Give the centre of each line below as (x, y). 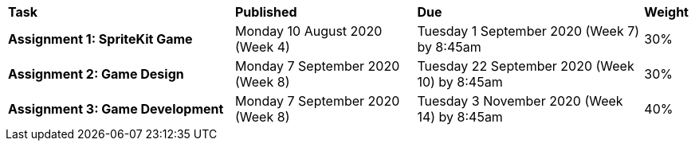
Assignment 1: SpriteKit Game (100, 39)
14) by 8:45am (460, 117)
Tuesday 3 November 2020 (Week (520, 101)
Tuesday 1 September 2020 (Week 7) (528, 31)
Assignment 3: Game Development (116, 109)
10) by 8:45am (460, 82)
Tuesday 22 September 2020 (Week (526, 66)
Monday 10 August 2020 (309, 31)
